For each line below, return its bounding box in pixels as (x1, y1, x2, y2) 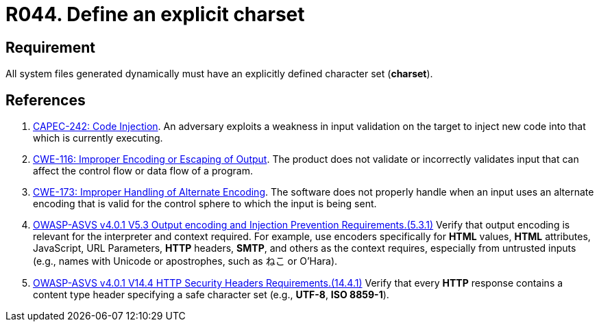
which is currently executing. (33, 132, 163, 144)
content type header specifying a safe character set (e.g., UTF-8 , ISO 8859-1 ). (33, 289, 389, 301)
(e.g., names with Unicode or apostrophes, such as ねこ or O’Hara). (33, 255, 338, 267)
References (5, 91, 86, 109)
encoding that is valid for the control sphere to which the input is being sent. (33, 198, 377, 210)
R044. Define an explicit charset (5, 3, 305, 26)
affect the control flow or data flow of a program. (33, 165, 253, 177)
